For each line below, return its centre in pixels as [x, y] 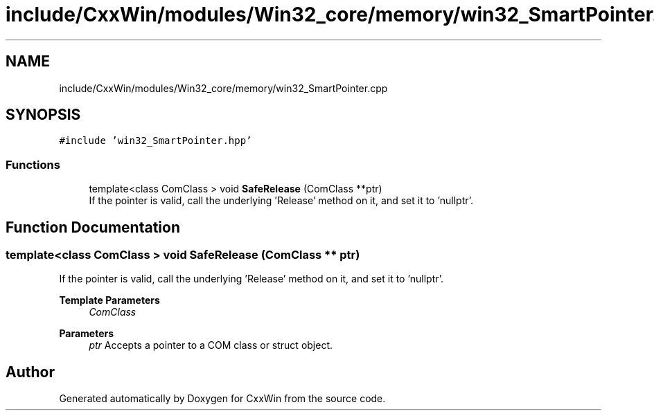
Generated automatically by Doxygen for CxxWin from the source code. [222, 399]
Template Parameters [109, 300]
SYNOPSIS [43, 115]
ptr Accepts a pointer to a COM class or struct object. [211, 345]
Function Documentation [93, 227]
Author [30, 372]
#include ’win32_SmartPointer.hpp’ [156, 141]
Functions [33, 164]
